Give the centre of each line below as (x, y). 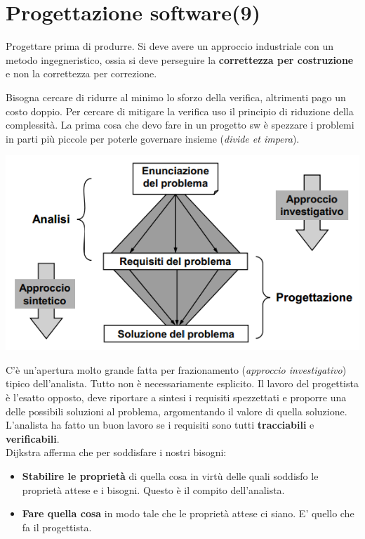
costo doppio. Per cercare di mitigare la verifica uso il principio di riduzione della (180, 111)
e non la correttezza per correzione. (81, 73)
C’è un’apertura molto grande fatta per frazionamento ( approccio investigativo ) (176, 369)
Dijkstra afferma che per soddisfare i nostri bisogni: (116, 452)
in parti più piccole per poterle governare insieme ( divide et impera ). (153, 138)
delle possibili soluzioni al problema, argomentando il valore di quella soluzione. (177, 411)
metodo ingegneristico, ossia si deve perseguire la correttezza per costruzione (180, 59)
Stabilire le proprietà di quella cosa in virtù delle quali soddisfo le (170, 476)
